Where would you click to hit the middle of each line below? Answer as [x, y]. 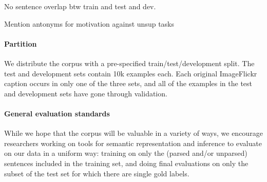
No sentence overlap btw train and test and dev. [80, 6]
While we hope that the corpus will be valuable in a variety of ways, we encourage [133, 133]
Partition [21, 43]
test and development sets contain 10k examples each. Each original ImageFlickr [131, 73]
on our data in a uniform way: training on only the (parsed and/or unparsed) [126, 153]
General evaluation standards [57, 113]
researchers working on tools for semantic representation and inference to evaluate [133, 143]
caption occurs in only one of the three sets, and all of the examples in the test [128, 83]
